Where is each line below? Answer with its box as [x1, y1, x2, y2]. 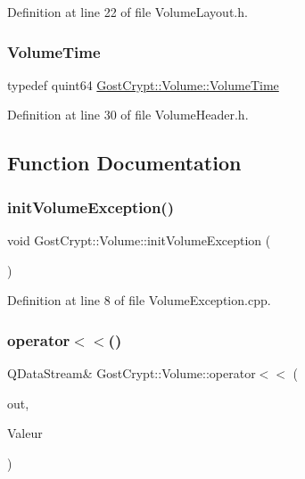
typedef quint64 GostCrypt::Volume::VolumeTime [7, 75, 279, 94]
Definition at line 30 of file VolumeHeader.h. [7, 105, 249, 124]
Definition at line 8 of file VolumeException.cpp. [7, 291, 271, 310]
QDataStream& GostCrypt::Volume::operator [7, 364, 256, 382]
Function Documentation [7, 149, 242, 177]
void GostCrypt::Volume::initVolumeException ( [7, 231, 271, 249]
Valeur [7, 424, 43, 442]
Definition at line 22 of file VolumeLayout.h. [7, 3, 248, 21]
